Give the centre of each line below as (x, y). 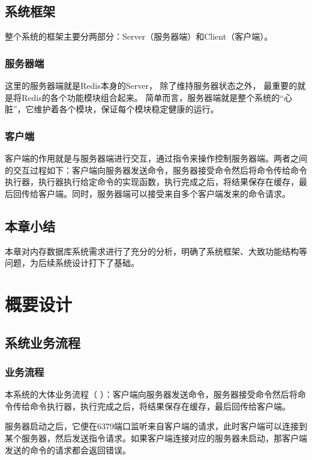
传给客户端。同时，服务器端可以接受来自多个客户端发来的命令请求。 (156, 193)
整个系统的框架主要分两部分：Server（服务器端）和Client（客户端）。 (139, 36)
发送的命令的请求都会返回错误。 (68, 449)
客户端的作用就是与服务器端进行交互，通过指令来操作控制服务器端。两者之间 (156, 158)
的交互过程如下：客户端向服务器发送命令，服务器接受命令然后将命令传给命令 (156, 170)
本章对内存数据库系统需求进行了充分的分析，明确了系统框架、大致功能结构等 (156, 251)
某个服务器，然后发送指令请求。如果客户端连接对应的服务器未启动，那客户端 (156, 437)
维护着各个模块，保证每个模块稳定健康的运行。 (126, 109)
